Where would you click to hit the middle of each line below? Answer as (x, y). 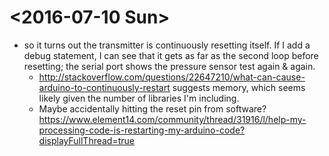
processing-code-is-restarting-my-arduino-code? (142, 130)
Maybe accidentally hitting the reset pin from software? (152, 108)
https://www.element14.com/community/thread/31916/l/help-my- (172, 119)
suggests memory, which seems (239, 87)
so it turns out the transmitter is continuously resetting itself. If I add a (167, 45)
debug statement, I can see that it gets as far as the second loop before (171, 55)
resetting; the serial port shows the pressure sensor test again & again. (169, 66)
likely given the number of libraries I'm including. (139, 98)
